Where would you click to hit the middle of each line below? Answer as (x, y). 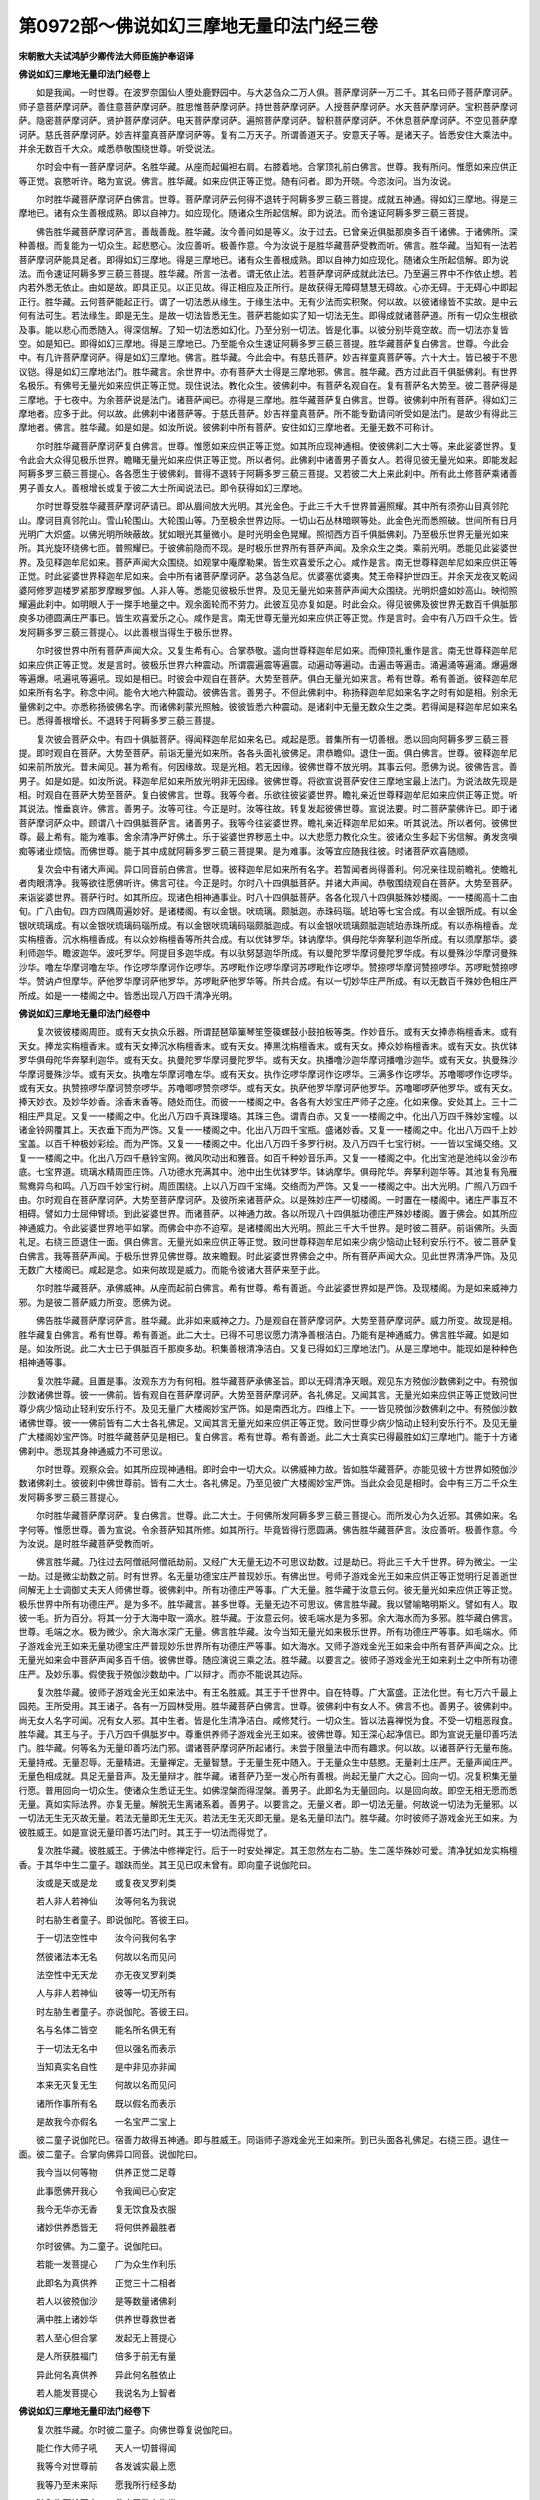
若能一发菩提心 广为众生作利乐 (106, 2264)
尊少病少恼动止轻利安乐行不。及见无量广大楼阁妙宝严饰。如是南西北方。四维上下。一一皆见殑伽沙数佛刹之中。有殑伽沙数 (268, 1409)
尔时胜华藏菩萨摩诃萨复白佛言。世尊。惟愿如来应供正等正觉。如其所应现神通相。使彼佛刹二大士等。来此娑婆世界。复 (276, 446)
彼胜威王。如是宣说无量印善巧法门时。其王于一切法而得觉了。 (145, 1832)
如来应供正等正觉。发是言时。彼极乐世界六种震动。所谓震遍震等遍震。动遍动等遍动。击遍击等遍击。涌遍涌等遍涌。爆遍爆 (268, 664)
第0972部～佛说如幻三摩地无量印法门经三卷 (198, 26)
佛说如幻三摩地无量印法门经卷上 (84, 74)
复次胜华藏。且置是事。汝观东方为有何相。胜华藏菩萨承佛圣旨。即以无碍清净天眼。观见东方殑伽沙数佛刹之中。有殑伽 (276, 1381)
